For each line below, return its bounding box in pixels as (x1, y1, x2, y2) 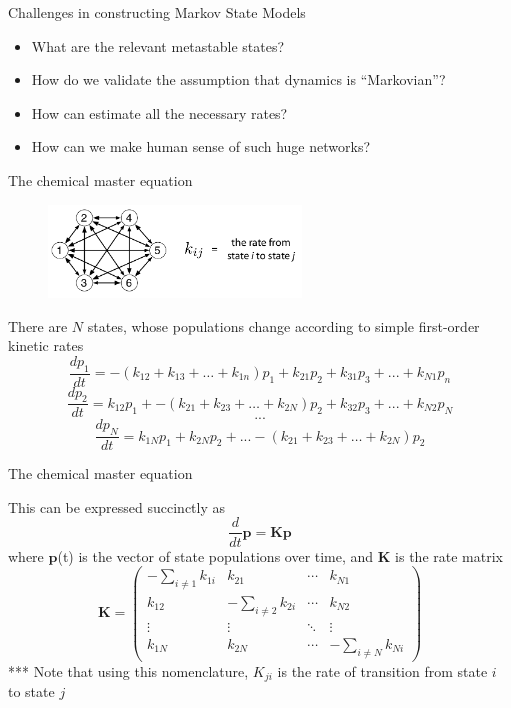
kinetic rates (8, 335, 84, 356)
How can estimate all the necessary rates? (31, 102, 288, 123)
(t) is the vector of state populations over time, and (57, 545, 374, 566)
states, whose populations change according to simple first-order (87, 315, 480, 336)
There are (8, 315, 68, 336)
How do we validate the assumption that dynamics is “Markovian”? (31, 69, 446, 90)
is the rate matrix (395, 545, 503, 566)
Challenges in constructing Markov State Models (8, 2, 306, 22)
